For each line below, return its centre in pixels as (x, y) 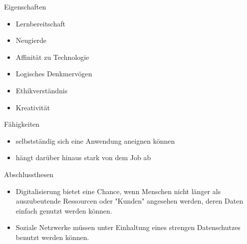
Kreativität (33, 107)
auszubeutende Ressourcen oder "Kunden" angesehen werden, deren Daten (129, 201)
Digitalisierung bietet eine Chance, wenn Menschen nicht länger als (118, 191)
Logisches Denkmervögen (54, 74)
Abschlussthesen (29, 174)
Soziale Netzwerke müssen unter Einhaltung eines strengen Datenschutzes (128, 227)
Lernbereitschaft (40, 23)
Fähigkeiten (22, 124)
